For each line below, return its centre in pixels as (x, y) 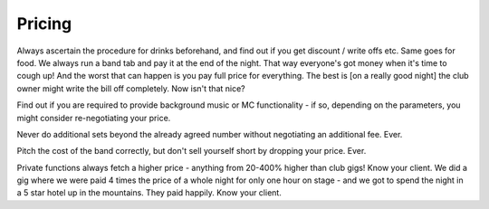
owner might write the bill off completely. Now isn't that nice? (131, 88)
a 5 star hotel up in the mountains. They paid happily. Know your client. (149, 193)
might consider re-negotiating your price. (94, 118)
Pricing (44, 24)
